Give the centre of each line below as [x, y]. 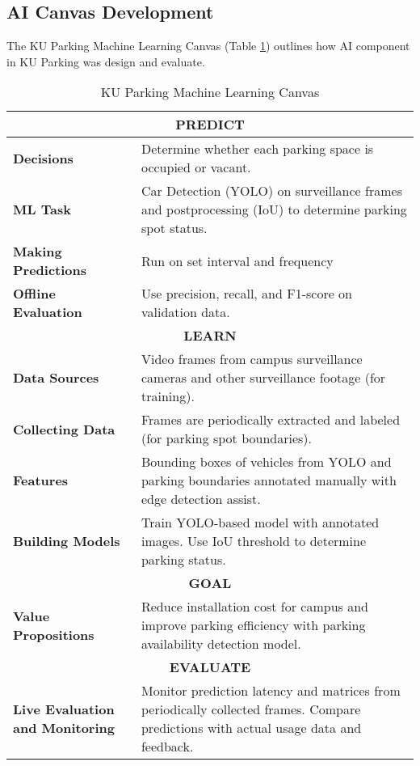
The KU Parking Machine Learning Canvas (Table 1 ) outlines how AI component [208, 46]
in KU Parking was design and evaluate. [106, 61]
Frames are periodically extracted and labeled [271, 420]
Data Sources [56, 378]
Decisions [43, 158]
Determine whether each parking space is [257, 149]
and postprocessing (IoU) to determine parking [274, 209]
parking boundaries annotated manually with [269, 480]
